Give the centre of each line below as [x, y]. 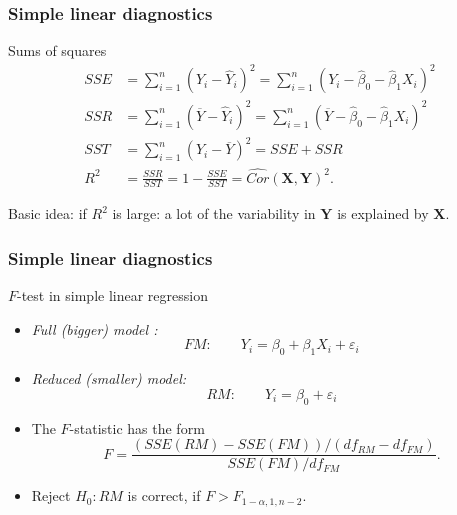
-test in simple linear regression [112, 295]
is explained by [383, 213]
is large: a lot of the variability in [214, 213]
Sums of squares [57, 50]
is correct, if [164, 495]
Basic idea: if [47, 213]
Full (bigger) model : [94, 328]
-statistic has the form [137, 427]
